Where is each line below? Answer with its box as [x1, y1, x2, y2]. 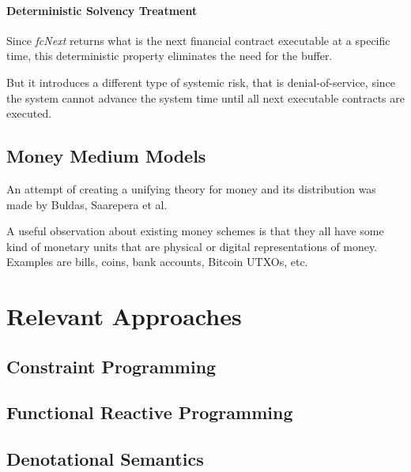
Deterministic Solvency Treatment [6, 2, 198, 18]
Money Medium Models [6, 144, 206, 168]
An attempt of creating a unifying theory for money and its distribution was [6, 180, 376, 197]
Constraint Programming [6, 354, 217, 378]
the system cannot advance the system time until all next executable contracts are [6, 89, 405, 106]
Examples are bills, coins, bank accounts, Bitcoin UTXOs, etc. [6, 253, 308, 270]
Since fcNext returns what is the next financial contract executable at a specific [6, 32, 390, 48]
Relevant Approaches [6, 300, 242, 332]
